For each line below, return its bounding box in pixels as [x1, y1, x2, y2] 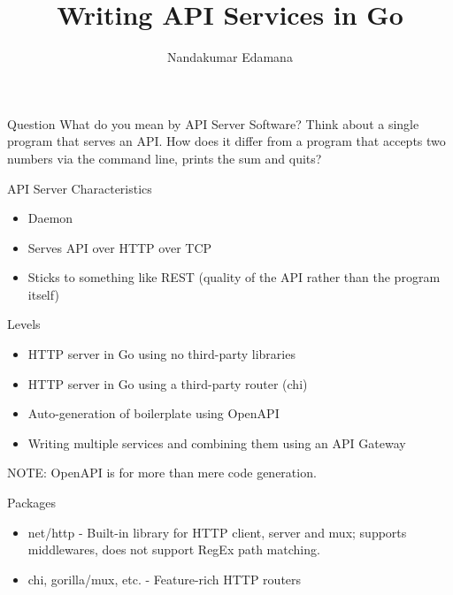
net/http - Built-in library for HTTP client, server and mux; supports [27, 523, 407, 541]
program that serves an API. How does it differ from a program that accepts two [7, 132, 446, 150]
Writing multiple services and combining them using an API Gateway [27, 433, 406, 452]
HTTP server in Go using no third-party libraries [27, 345, 296, 363]
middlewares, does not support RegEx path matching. [27, 540, 320, 559]
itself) [27, 285, 59, 303]
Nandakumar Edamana [167, 48, 293, 66]
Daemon [27, 209, 73, 227]
